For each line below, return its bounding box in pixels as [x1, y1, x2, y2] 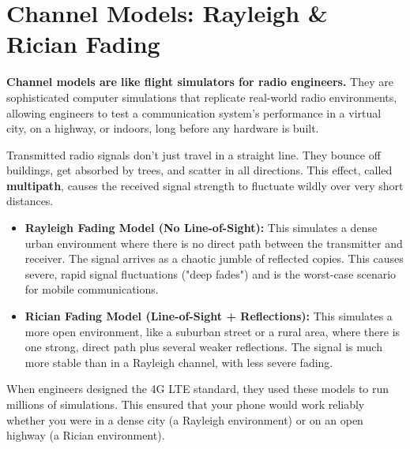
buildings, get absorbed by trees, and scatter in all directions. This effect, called [6, 162, 393, 178]
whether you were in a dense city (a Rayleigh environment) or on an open [6, 411, 363, 428]
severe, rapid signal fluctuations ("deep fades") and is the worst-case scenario [24, 265, 397, 282]
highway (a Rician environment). [6, 427, 165, 443]
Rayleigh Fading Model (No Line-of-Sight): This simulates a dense [24, 219, 378, 236]
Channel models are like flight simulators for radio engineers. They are [6, 73, 393, 90]
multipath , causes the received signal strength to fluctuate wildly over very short [6, 177, 404, 193]
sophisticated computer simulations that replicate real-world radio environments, [6, 88, 397, 105]
